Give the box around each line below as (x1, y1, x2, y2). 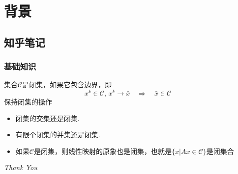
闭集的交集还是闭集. (15, 113, 80, 123)
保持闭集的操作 (4, 97, 52, 107)
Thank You (4, 162, 37, 173)
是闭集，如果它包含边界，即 (22, 79, 112, 90)
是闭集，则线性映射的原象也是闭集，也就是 (33, 146, 172, 156)
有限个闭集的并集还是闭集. (15, 129, 100, 140)
